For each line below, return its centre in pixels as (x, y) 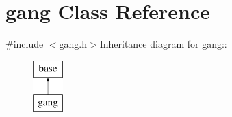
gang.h (73, 44)
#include (25, 44)
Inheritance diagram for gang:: (163, 44)
